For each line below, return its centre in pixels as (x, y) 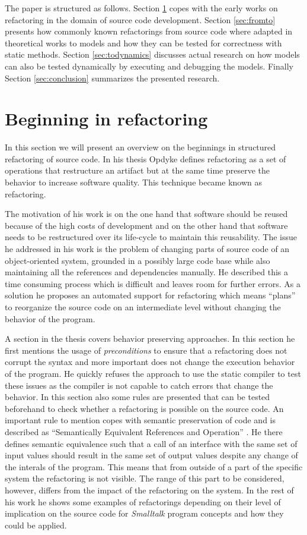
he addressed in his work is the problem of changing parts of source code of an (147, 249)
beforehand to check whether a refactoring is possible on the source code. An (144, 408)
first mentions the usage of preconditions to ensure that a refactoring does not (146, 350)
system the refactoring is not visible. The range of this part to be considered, (145, 478)
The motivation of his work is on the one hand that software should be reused (146, 214)
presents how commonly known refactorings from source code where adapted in (149, 31)
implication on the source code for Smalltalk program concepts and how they (144, 513)
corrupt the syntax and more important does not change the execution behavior (150, 362)
